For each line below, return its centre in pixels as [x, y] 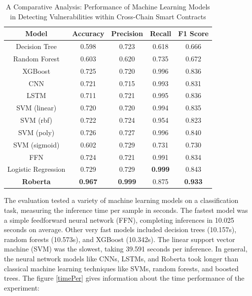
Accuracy [88, 33]
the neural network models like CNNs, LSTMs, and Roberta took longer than [121, 258]
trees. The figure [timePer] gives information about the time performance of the [124, 278]
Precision [127, 33]
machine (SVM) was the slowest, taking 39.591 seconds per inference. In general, [126, 249]
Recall [161, 33]
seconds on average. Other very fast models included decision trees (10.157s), [120, 229]
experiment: [22, 287]
